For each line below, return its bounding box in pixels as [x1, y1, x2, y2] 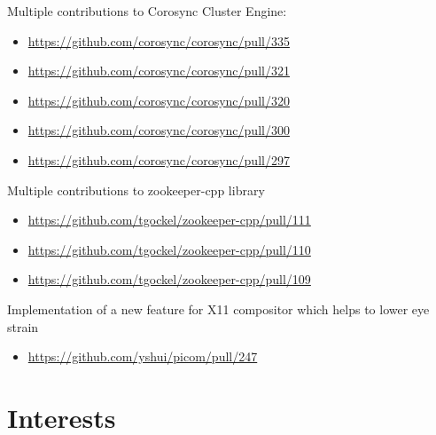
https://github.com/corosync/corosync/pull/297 [27, 150, 290, 169]
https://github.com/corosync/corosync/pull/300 [27, 121, 290, 139]
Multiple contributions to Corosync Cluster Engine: [7, 2, 287, 20]
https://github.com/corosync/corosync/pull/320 [27, 91, 290, 109]
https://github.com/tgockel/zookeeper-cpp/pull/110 [27, 240, 311, 258]
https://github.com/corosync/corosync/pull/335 [27, 31, 290, 50]
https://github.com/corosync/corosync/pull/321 [27, 61, 290, 80]
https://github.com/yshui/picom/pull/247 [27, 347, 258, 366]
